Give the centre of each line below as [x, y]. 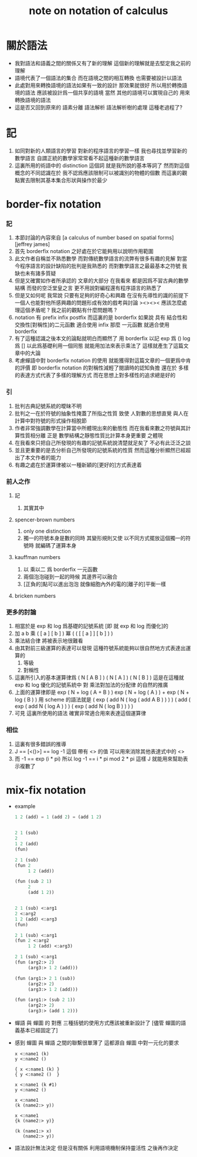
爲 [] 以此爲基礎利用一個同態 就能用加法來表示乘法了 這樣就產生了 [94, 346]
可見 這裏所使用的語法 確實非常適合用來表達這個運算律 [80, 713]
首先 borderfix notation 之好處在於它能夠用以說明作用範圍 [84, 251]
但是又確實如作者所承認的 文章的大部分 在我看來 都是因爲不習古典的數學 [101, 281]
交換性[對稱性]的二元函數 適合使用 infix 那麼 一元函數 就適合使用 [92, 325]
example [25, 806]
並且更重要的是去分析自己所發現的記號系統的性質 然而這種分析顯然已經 [100, 450]
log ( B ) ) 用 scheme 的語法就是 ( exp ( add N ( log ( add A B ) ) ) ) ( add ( [103, 700]
